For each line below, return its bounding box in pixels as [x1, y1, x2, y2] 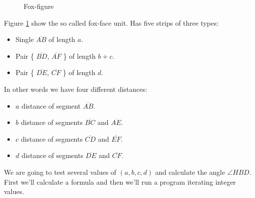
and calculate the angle [155, 166, 225, 177]
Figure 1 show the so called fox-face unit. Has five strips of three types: [4, 17, 219, 28]
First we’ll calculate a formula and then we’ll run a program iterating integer [4, 176, 236, 187]
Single [15, 34, 34, 44]
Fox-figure [24, 1, 54, 11]
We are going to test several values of [4, 166, 117, 177]
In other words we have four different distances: [4, 83, 147, 94]
